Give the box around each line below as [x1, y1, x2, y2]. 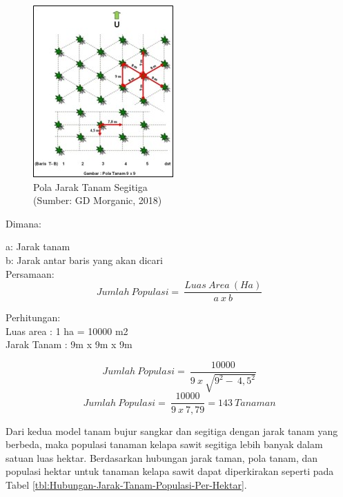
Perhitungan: [6, 310, 61, 325]
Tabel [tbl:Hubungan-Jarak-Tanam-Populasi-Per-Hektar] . [6, 477, 247, 491]
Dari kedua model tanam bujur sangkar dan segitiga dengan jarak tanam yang [6, 423, 338, 438]
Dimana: [6, 216, 41, 230]
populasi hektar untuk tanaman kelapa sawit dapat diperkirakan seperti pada [6, 464, 334, 478]
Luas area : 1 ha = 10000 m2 [6, 323, 128, 338]
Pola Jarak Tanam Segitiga [33, 179, 148, 194]
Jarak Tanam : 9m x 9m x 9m [6, 337, 133, 352]
